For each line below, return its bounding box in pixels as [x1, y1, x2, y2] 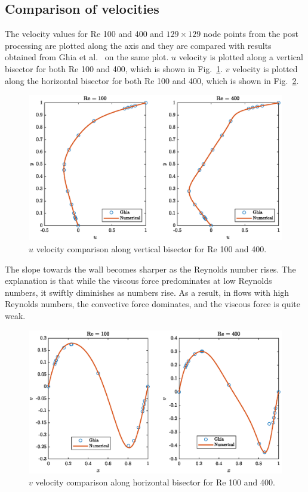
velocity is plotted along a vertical [178, 51, 303, 63]
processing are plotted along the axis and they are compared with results [5, 39, 272, 51]
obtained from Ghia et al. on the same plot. [5, 51, 169, 63]
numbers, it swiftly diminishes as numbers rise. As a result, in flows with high [5, 286, 289, 298]
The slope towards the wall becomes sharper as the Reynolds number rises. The [5, 262, 296, 275]
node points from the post [203, 27, 299, 40]
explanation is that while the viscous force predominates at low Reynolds [5, 274, 272, 287]
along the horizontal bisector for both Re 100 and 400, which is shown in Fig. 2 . [5, 74, 299, 86]
